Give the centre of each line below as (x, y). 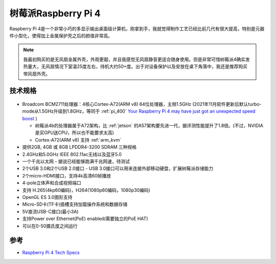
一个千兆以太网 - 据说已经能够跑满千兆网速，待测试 (76, 162)
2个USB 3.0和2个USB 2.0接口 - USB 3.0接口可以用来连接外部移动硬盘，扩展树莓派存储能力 (118, 168)
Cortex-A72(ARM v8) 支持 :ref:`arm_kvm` (78, 140)
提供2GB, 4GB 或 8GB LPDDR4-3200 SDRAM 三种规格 (79, 147)
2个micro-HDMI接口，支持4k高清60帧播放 (67, 175)
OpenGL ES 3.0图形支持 (47, 197)
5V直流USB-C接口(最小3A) (50, 211)
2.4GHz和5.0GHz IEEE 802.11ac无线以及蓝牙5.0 (72, 154)
